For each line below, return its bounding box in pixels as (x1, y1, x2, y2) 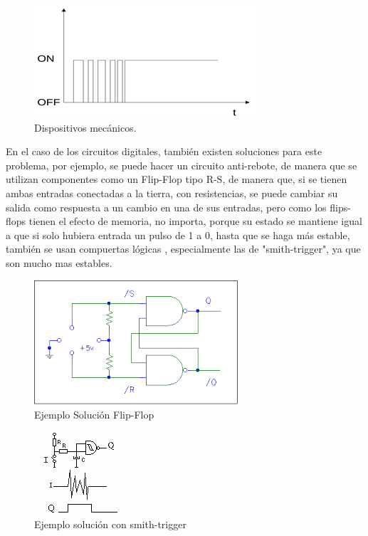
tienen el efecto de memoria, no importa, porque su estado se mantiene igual (28, 214, 362, 228)
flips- (330, 199, 351, 214)
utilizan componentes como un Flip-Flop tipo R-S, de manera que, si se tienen (6, 172, 347, 186)
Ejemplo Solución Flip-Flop (34, 407, 154, 422)
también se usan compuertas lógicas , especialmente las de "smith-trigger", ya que (6, 241, 361, 256)
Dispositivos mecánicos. (34, 120, 137, 135)
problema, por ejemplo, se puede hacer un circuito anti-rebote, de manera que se (6, 157, 357, 172)
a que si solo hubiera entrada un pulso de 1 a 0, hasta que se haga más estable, (6, 227, 350, 242)
